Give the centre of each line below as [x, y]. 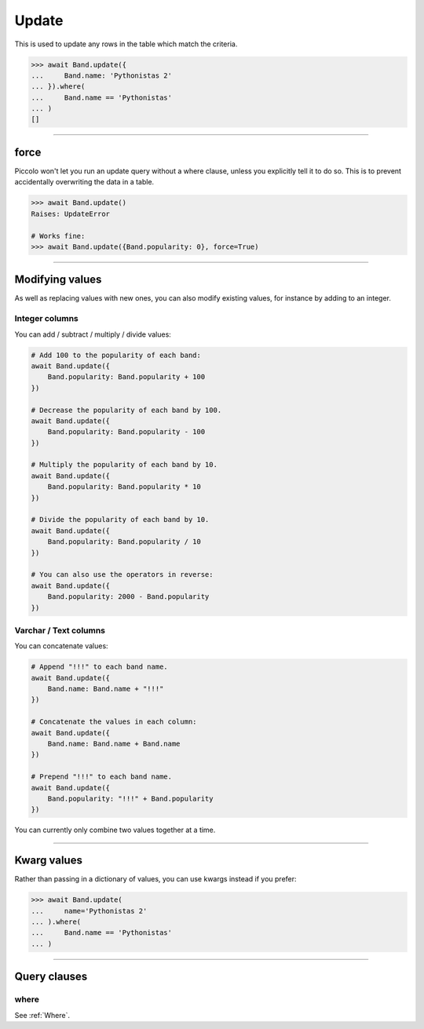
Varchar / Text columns [60, 630]
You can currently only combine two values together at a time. [115, 830]
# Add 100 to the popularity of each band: [116, 355]
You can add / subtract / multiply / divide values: [93, 334]
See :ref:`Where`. [42, 1015]
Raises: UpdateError [70, 213]
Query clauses [51, 977]
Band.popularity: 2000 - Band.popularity [128, 597]
